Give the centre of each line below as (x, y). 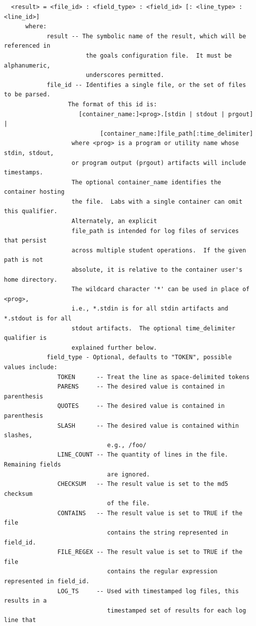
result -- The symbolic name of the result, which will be (146, 36)
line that (20, 620)
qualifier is (25, 338)
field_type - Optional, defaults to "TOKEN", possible (139, 357)
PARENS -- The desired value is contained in (141, 387)
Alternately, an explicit (114, 221)
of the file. (128, 504)
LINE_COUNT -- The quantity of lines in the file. (143, 455)
